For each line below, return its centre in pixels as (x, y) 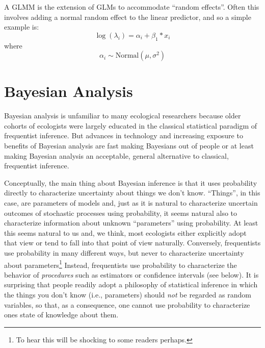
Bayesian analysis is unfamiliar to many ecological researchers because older (123, 116)
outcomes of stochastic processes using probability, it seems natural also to (121, 213)
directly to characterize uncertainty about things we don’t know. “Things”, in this (132, 193)
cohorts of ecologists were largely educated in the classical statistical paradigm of (131, 125)
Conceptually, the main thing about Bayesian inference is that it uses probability (131, 182)
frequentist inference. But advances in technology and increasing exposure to (124, 135)
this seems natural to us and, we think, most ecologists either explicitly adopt (125, 232)
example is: (22, 27)
